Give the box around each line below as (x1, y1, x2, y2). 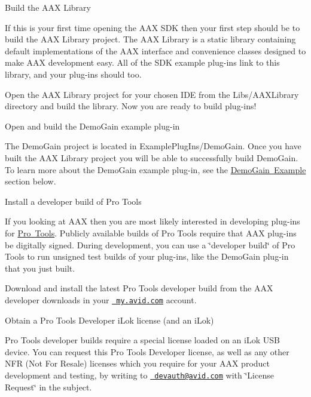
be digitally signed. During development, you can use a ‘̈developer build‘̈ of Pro (5, 238, 295, 251)
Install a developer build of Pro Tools (5, 195, 142, 207)
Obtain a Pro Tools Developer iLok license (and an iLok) (5, 313, 214, 326)
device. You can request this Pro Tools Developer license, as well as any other (5, 345, 289, 358)
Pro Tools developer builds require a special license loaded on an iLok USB (5, 334, 280, 346)
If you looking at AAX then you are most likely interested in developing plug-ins (5, 215, 300, 227)
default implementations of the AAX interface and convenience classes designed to (5, 44, 306, 57)
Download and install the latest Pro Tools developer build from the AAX (5, 282, 273, 294)
